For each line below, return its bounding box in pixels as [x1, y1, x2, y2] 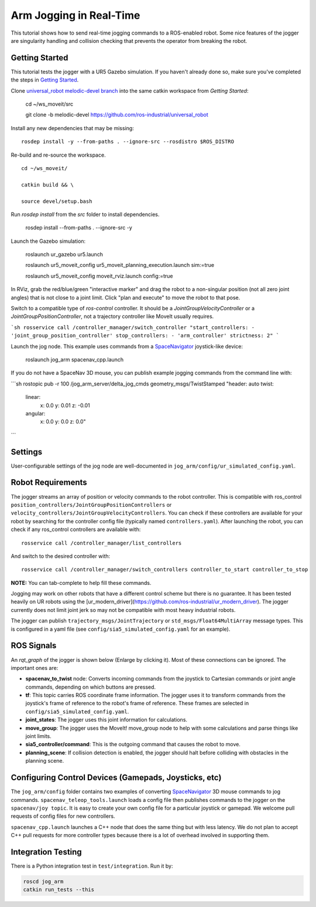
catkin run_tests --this [23, 886, 95, 893]
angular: [25, 409, 46, 417]
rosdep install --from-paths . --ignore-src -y [25, 224, 133, 231]
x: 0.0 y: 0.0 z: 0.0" [40, 418, 86, 425]
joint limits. [25, 733, 52, 740]
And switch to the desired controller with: [11, 552, 111, 560]
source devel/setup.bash [21, 198, 92, 205]
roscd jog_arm [23, 878, 64, 885]
